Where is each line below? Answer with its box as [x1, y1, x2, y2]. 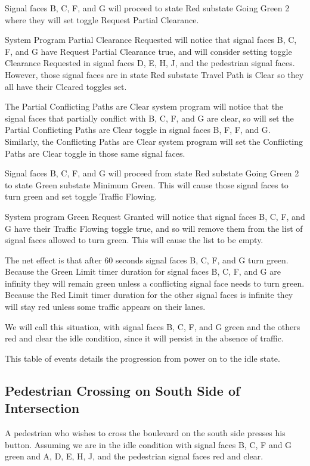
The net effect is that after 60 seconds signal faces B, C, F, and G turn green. [5, 253, 289, 266]
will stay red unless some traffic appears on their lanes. [5, 300, 206, 313]
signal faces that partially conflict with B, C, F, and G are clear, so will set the [5, 111, 294, 124]
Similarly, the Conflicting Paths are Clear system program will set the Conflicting [5, 135, 303, 147]
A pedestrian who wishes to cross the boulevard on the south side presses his [5, 427, 286, 439]
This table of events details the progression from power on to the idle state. [5, 352, 280, 364]
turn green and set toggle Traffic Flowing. [5, 190, 157, 203]
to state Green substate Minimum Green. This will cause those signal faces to [5, 178, 289, 191]
